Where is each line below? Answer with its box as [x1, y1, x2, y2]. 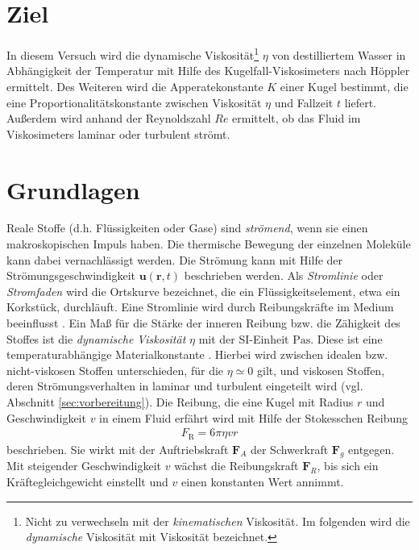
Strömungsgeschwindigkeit [6, 267, 136, 284]
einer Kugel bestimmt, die [280, 77, 409, 94]
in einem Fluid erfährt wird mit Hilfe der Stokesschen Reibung [99, 409, 409, 426]
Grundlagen [6, 173, 140, 206]
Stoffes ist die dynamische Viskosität [6, 330, 186, 347]
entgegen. [348, 440, 395, 457]
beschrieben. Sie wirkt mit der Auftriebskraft [6, 440, 229, 457]
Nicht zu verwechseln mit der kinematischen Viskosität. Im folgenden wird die [25, 512, 410, 529]
